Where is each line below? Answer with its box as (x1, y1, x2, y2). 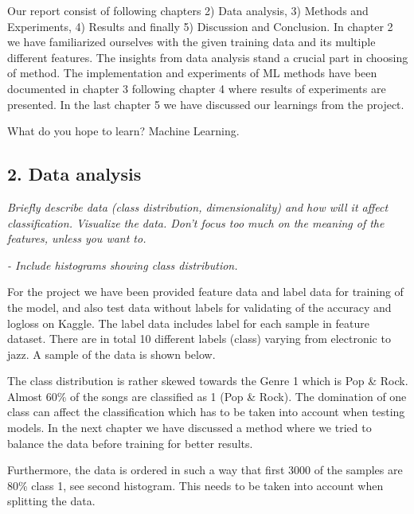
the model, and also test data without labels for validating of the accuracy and (7, 298, 392, 315)
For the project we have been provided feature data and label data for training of (7, 283, 404, 300)
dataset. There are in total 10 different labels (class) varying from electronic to (7, 330, 391, 347)
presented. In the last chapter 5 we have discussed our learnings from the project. (7, 95, 404, 112)
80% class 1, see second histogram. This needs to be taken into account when (7, 477, 384, 493)
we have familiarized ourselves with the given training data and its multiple (7, 33, 376, 50)
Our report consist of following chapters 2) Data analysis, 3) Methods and (7, 2, 369, 18)
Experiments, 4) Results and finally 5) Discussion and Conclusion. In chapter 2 (7, 18, 393, 34)
